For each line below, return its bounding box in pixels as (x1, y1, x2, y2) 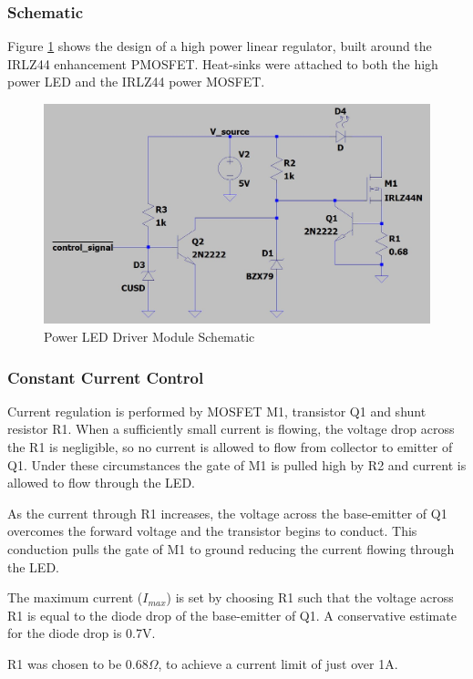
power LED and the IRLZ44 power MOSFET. (7, 72, 265, 91)
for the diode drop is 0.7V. (7, 623, 156, 643)
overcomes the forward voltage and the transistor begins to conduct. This (7, 521, 417, 540)
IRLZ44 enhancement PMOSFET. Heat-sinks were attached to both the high (7, 54, 438, 73)
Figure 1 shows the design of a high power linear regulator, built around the (7, 36, 432, 56)
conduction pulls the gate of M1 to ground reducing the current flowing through (7, 539, 455, 558)
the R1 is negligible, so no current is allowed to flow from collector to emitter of (7, 437, 453, 456)
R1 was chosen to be (7, 653, 122, 673)
